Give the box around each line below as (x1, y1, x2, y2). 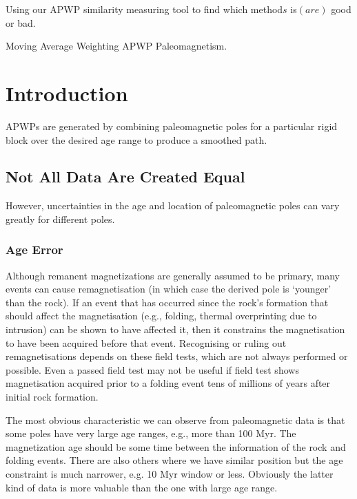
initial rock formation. (6, 390, 99, 404)
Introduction (6, 78, 128, 107)
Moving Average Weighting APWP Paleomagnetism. (6, 39, 227, 53)
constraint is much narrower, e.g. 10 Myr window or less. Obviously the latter (6, 467, 334, 481)
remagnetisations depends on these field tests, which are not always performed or (6, 349, 348, 363)
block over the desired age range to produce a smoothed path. (6, 132, 267, 147)
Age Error (6, 241, 63, 258)
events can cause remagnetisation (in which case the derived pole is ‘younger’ (6, 282, 331, 296)
